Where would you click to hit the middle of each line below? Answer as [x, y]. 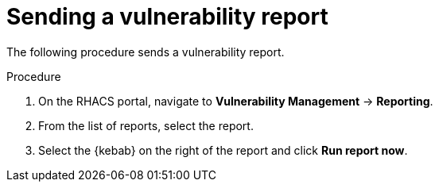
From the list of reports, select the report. [146, 125]
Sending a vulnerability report [167, 17]
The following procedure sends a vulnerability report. [146, 52]
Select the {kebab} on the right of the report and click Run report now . [223, 150]
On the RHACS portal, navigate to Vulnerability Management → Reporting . [236, 101]
